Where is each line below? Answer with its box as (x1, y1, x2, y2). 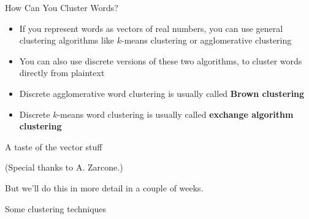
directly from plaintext (19, 66, 105, 79)
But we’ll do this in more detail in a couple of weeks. (5, 181, 204, 194)
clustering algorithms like (19, 34, 115, 47)
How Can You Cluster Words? (5, 1, 118, 13)
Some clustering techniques (5, 202, 107, 215)
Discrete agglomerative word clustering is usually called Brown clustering (19, 86, 305, 99)
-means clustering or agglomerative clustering (121, 34, 292, 47)
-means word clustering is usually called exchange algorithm (57, 107, 294, 120)
